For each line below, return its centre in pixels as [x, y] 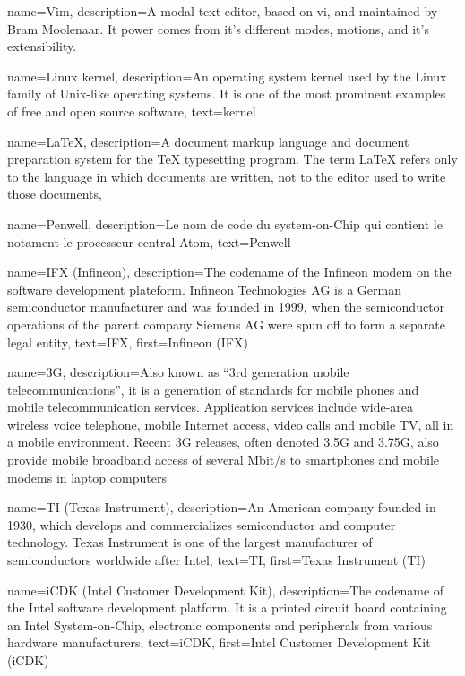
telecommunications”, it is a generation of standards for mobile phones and [213, 389]
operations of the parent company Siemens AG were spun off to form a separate [227, 324]
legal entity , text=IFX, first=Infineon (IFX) [128, 342]
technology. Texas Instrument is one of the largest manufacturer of [190, 542]
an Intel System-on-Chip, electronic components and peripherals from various [220, 625]
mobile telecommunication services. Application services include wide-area [211, 407]
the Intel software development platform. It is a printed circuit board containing [227, 608]
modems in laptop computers [87, 477]
